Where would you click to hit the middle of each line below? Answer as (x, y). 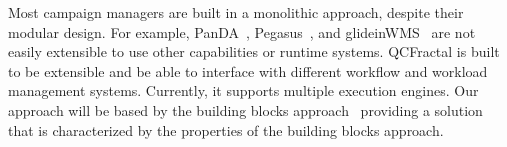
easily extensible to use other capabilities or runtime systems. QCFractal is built (254, 51)
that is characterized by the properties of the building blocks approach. (226, 129)
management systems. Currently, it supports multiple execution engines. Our (243, 90)
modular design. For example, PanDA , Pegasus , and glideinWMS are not (242, 31)
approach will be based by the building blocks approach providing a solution (245, 109)
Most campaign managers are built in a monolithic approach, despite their (236, 12)
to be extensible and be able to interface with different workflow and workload (248, 70)
